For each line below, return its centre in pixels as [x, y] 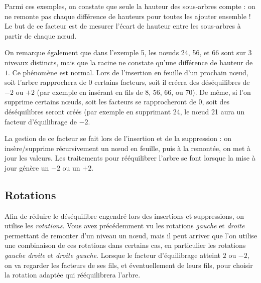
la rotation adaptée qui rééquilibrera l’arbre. [73, 275]
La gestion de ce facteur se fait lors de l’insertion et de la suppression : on [118, 138]
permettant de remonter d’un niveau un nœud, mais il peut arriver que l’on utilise [131, 235]
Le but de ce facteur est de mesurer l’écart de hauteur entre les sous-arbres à [123, 26]
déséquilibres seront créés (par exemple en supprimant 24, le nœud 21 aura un [125, 111]
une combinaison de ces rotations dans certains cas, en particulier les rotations [125, 245]
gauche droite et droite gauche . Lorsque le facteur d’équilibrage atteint [113, 255]
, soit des [216, 102]
